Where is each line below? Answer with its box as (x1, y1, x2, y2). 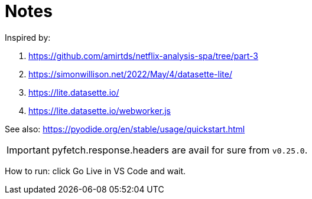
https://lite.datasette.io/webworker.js (28, 105, 171, 116)
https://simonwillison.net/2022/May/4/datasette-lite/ (28, 68, 232, 79)
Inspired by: (5, 32, 51, 43)
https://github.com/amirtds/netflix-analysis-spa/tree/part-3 (28, 50, 259, 61)
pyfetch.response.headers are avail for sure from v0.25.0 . (51, 143, 308, 156)
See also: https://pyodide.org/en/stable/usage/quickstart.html (5, 123, 245, 134)
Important (6, 143, 50, 156)
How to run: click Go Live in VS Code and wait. (5, 165, 186, 176)
